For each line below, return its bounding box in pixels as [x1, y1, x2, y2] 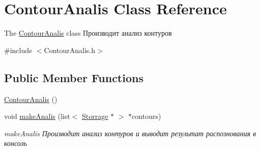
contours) [132, 111, 161, 121]
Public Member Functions [4, 69, 143, 85]
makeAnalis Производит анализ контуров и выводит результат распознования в [4, 128, 256, 138]
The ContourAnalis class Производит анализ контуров [4, 28, 172, 38]
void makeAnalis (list [4, 111, 70, 121]
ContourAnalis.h [44, 44, 96, 55]
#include [4, 44, 33, 55]
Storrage [82, 111, 108, 121]
